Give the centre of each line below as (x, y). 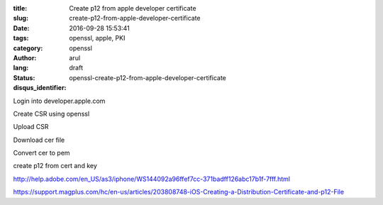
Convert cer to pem (41, 153)
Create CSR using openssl (51, 113)
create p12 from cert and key (55, 166)
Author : (25, 57)
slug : (21, 18)
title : (20, 8)
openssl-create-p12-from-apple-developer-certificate (148, 77)
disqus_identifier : (40, 88)
